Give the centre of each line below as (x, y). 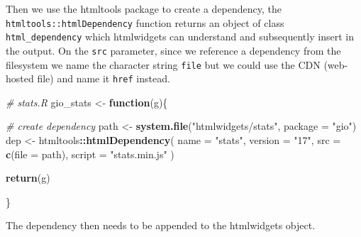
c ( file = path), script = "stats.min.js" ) (90, 154)
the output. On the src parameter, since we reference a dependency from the (173, 50)
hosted (20, 78)
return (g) (28, 178)
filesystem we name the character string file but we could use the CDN (163, 64)
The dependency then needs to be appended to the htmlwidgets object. (161, 225)
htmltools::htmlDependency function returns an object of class (145, 22)
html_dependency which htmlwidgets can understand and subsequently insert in (180, 37)
